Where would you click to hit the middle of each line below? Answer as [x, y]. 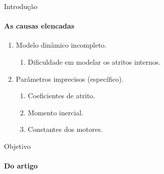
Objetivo [17, 146]
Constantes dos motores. [65, 129]
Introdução [21, 6]
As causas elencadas [39, 26]
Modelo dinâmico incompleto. [61, 45]
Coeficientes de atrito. [61, 96]
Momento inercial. [56, 112]
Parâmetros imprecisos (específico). [70, 78]
